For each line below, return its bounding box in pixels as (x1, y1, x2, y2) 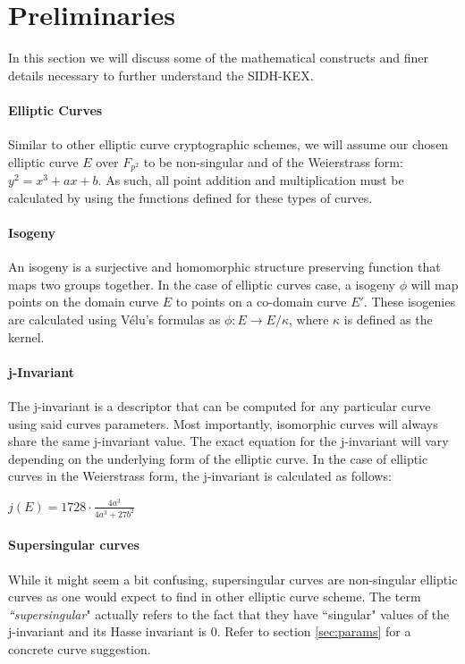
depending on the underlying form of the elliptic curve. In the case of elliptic (8, 449, 428, 467)
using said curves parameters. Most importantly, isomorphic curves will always (8, 414, 438, 433)
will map (410, 274, 459, 293)
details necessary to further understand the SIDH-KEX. (8, 65, 314, 84)
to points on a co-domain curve (175, 292, 347, 311)
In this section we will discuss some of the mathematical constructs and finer (8, 48, 429, 67)
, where (288, 309, 329, 328)
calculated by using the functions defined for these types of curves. (8, 188, 373, 206)
